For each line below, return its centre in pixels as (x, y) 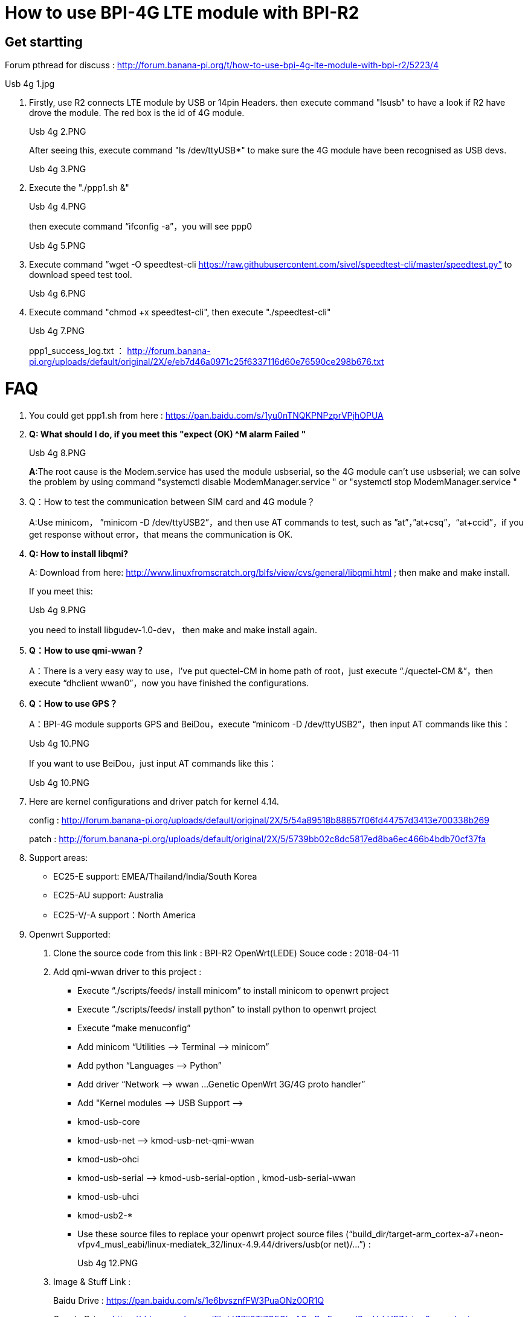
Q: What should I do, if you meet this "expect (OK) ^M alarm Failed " (168, 434)
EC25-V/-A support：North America (125, 915)
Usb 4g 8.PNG (58, 452)
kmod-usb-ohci (108, 1159)
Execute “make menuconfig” (134, 1028)
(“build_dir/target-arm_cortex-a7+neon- (425, 1234)
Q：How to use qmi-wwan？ (87, 650)
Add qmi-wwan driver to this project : (127, 971)
